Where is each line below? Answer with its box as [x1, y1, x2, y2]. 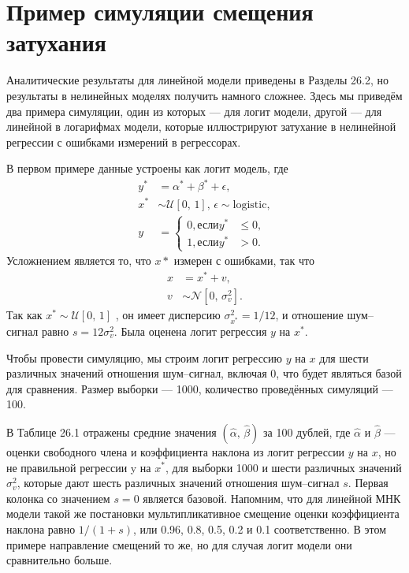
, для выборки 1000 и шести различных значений [165, 459, 402, 475]
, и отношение [275, 307, 344, 322]
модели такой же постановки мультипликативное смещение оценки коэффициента [6, 505, 400, 522]
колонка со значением [6, 489, 110, 506]
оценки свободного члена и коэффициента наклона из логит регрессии [6, 443, 345, 460]
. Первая [348, 474, 389, 491]
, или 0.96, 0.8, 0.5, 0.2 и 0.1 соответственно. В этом [133, 520, 387, 537]
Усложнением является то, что [6, 252, 151, 269]
